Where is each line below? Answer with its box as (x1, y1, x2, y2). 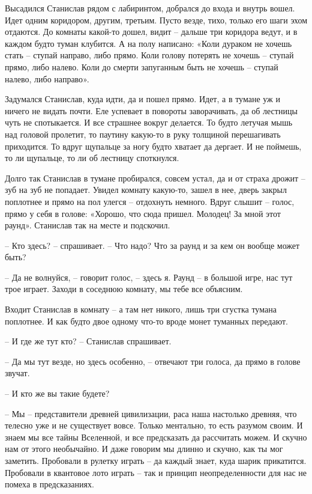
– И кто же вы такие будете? (5, 387, 110, 400)
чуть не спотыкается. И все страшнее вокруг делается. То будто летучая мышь (5, 116, 293, 129)
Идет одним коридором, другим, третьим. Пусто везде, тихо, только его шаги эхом (5, 13, 307, 26)
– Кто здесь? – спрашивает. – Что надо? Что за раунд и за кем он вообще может (5, 239, 300, 251)
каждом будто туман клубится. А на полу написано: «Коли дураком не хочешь (5, 37, 292, 49)
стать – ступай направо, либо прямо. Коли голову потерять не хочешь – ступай (5, 49, 294, 61)
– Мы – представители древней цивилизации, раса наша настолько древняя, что (5, 407, 297, 419)
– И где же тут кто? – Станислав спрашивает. (5, 335, 172, 347)
